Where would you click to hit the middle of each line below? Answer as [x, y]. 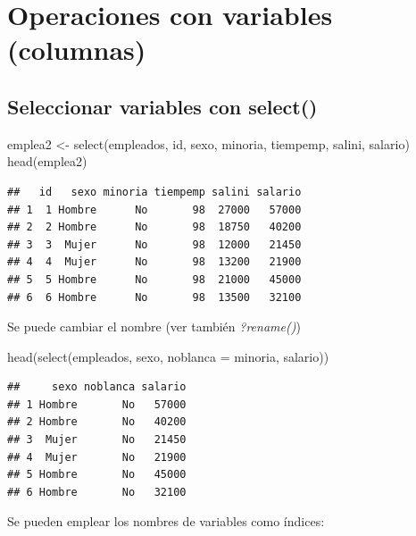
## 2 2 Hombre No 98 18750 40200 [154, 227]
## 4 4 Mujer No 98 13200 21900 [154, 262]
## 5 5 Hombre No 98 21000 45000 [154, 279]
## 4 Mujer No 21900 [97, 457]
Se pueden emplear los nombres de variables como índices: [166, 521]
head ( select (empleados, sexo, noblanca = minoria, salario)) [168, 356]
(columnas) [77, 50]
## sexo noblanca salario [97, 387]
